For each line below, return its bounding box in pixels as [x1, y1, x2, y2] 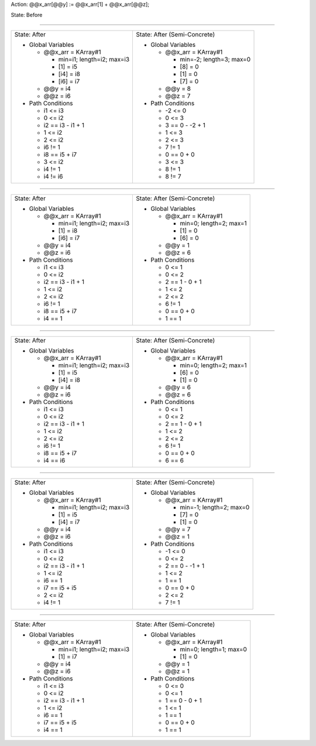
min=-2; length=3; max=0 [180, 55, 251, 63]
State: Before [11, 12, 43, 19]
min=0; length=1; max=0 [180, 645, 247, 653]
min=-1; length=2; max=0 [180, 503, 250, 511]
